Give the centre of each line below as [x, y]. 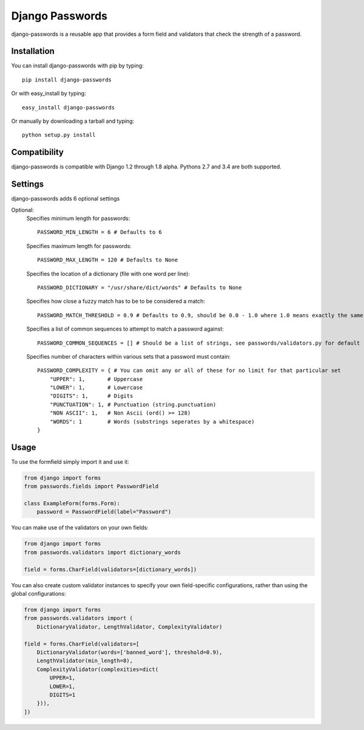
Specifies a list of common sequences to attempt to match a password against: [125, 329]
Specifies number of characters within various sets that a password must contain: [128, 356]
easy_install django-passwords [69, 107]
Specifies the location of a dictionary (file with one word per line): [108, 274]
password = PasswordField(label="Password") [104, 512]
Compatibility [37, 152]
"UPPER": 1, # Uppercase [96, 379]
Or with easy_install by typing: [49, 94]
